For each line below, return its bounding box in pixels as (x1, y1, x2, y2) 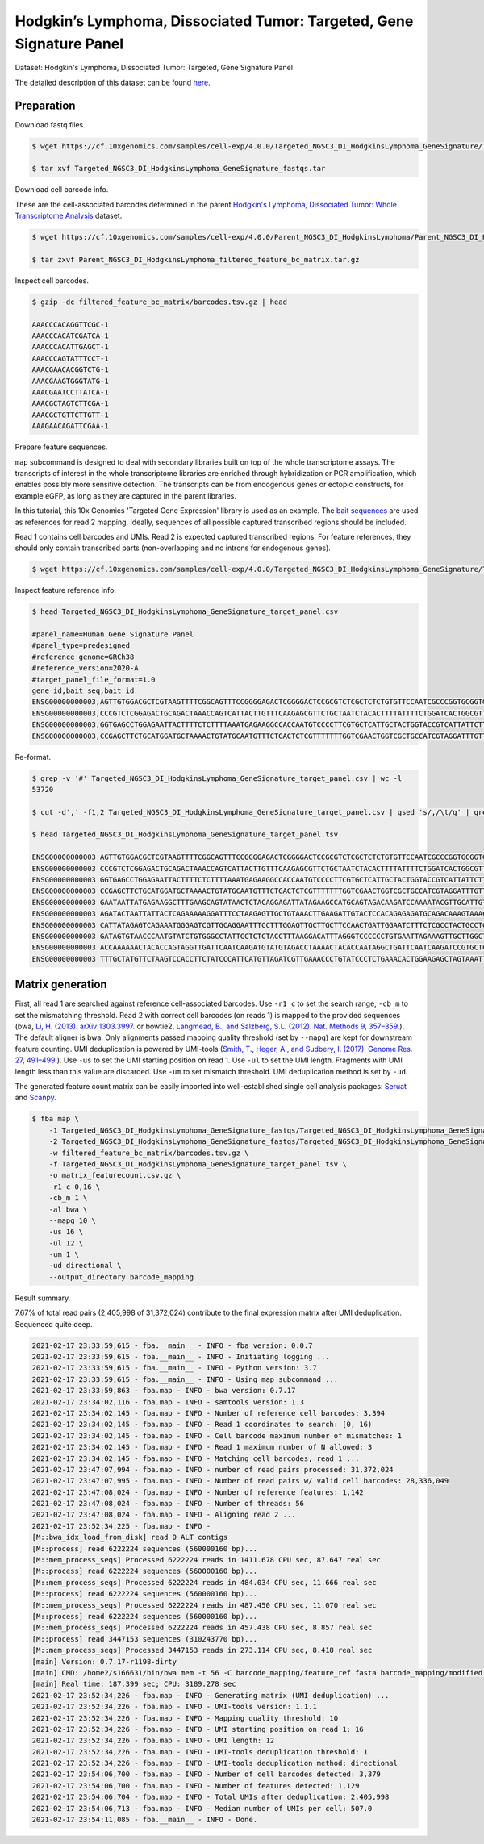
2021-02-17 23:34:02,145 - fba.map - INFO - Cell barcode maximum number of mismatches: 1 (31, 1431, 403, 1440)
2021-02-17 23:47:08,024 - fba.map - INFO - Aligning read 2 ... (31, 1510, 296, 1520)
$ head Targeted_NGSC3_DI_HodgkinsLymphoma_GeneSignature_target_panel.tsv (31, 830, 339, 839)
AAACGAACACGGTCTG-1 (31, 365, 109, 374)
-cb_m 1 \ (48, 1194, 88, 1203)
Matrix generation (15, 978, 108, 991)
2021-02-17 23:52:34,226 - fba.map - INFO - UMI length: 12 (31, 1736, 275, 1746)
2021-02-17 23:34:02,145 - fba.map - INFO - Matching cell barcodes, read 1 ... (31, 1454, 360, 1463)
